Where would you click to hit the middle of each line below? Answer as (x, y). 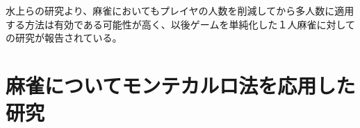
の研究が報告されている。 (64, 38)
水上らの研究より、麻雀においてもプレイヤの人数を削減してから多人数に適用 (180, 10)
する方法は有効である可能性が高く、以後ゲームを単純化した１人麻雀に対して (181, 24)
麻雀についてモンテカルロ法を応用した (181, 85)
